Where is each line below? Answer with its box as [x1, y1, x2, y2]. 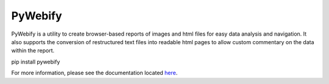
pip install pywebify [11, 58, 60, 65]
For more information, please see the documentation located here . [11, 69, 178, 77]
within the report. [11, 47, 55, 54]
